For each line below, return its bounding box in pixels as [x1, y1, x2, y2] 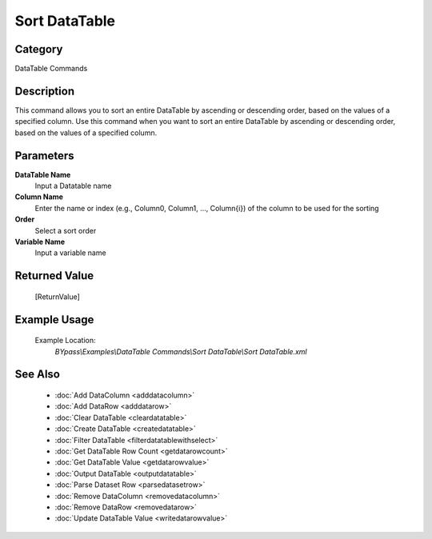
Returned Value [14, 269, 94, 283]
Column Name [14, 192, 64, 202]
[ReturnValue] [34, 292, 80, 301]
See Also [14, 368, 60, 381]
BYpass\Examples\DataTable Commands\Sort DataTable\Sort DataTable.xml [54, 346, 307, 356]
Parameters [14, 149, 74, 162]
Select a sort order [34, 226, 97, 235]
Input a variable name [34, 248, 107, 258]
